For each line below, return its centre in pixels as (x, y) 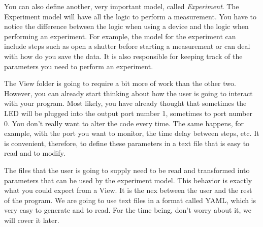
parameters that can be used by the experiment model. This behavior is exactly (128, 180)
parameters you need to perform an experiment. (79, 66)
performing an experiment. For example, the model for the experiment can (120, 36)
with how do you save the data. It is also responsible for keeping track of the (123, 56)
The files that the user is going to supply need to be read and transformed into (127, 170)
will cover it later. (32, 220)
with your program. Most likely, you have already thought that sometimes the (125, 103)
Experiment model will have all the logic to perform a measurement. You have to (130, 16)
